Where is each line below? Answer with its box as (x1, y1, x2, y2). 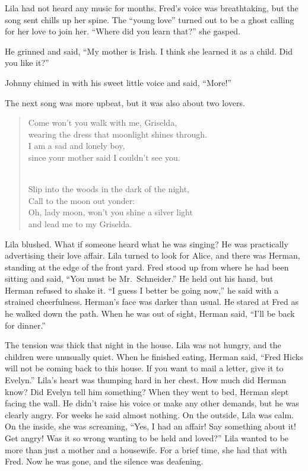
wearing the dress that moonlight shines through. (28, 128, 207, 140)
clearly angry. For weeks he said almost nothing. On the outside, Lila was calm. (5, 408, 294, 421)
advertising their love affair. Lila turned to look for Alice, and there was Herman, (5, 249, 300, 262)
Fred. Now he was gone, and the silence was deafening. (5, 455, 204, 467)
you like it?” (5, 56, 49, 69)
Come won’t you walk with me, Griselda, (28, 116, 177, 129)
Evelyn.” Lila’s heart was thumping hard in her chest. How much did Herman (5, 374, 287, 386)
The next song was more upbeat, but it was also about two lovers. (5, 96, 245, 109)
